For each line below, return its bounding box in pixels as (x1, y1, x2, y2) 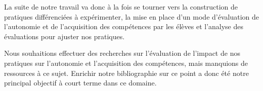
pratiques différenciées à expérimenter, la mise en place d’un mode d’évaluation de (4, 11, 259, 22)
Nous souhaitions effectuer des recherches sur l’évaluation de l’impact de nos (4, 48, 240, 58)
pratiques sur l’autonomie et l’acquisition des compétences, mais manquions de (4, 57, 248, 68)
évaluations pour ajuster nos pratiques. (4, 31, 125, 41)
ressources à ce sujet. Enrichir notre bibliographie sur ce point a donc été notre (4, 67, 249, 78)
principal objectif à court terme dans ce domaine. (4, 77, 157, 88)
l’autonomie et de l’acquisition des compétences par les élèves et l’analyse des (4, 21, 244, 32)
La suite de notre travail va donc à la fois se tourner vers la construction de (4, 2, 238, 12)
